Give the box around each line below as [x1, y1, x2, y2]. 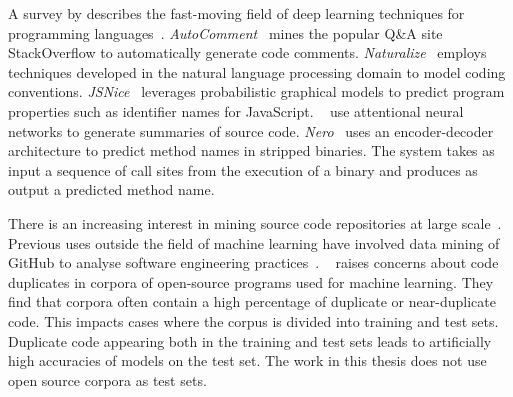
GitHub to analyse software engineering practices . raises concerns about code [8, 252, 499, 273]
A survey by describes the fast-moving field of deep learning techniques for [8, 3, 465, 23]
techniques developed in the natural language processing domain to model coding [8, 61, 506, 82]
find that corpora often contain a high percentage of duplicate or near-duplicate [8, 291, 496, 312]
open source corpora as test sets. [8, 369, 207, 390]
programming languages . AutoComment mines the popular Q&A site [8, 22, 443, 43]
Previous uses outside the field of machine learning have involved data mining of [8, 232, 500, 253]
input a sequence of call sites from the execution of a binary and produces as [8, 159, 478, 180]
